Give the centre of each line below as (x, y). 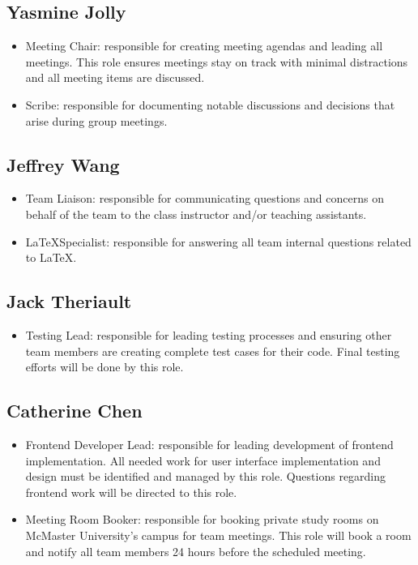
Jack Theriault (69, 301)
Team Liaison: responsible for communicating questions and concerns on (205, 198)
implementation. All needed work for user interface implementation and (203, 460)
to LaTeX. (51, 257)
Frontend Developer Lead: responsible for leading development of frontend (209, 444)
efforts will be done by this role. (104, 367)
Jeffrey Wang (63, 164)
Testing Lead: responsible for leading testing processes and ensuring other (209, 334)
